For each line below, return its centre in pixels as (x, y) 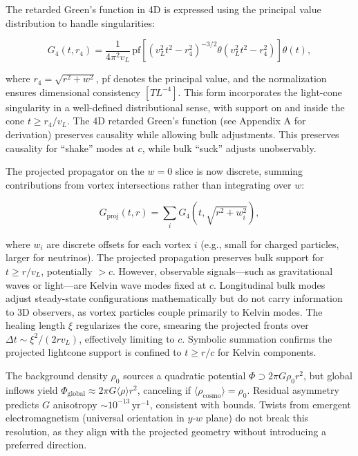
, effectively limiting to (127, 338)
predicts (22, 404)
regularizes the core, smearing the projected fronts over (192, 325)
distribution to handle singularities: (80, 22)
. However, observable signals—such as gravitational (223, 270)
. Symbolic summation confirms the (257, 338)
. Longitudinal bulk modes (270, 284)
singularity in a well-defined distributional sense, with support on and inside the (175, 107)
